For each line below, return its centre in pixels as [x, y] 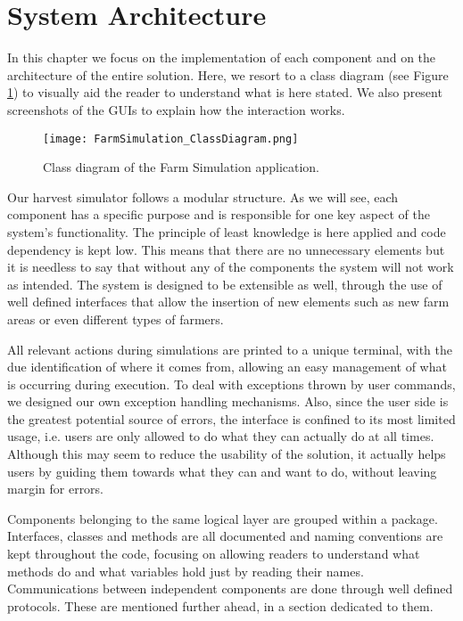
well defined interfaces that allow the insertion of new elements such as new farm [228, 302]
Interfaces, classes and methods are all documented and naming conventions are [225, 536]
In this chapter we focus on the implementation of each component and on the [222, 57]
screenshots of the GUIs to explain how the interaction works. [176, 109]
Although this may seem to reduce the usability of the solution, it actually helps [227, 454]
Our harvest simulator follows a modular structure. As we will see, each [203, 196]
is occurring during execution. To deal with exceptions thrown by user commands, [231, 384]
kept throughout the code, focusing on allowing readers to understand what [214, 554]
